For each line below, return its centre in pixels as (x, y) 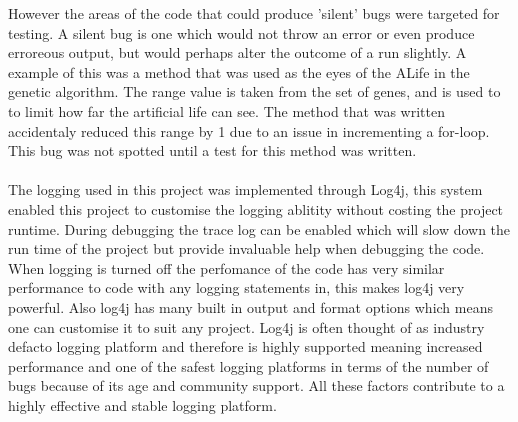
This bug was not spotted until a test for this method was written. (212, 150)
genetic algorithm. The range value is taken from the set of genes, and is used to (254, 91)
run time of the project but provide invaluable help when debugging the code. (246, 248)
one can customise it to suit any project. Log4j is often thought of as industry (246, 326)
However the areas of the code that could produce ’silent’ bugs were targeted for (254, 13)
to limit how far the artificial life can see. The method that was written (226, 110)
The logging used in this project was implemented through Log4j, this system (245, 189)
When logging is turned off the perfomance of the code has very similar (226, 267)
